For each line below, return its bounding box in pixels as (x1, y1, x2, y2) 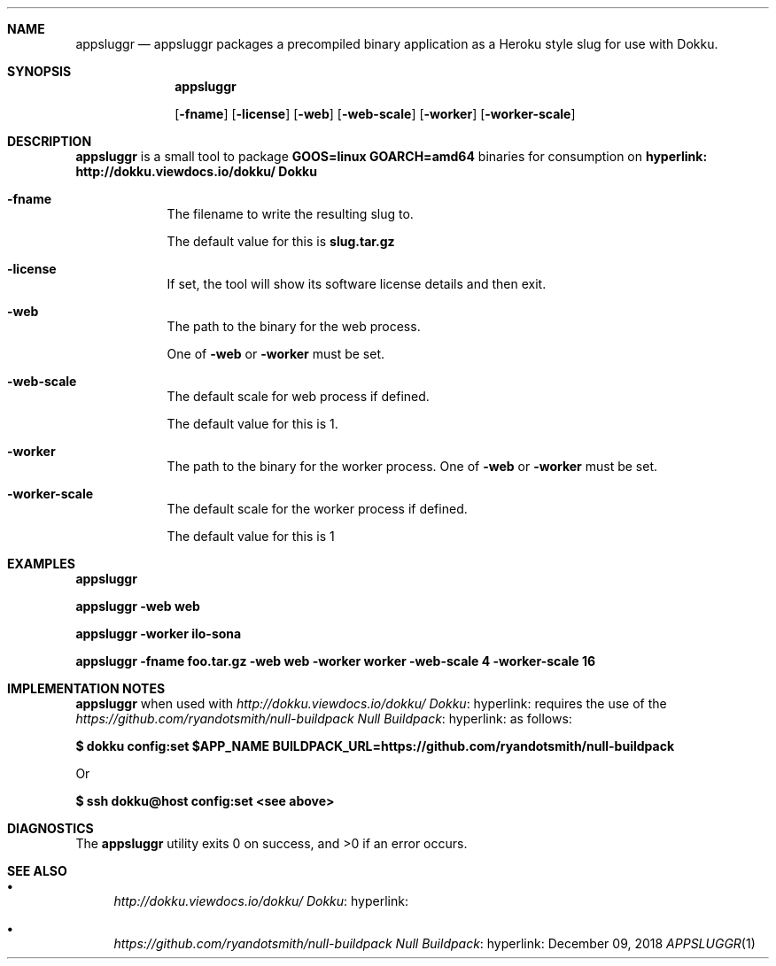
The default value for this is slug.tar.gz (167, 234, 395, 249)
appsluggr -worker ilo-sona (75, 626, 242, 641)
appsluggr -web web (75, 599, 200, 614)
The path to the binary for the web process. (167, 319, 421, 334)
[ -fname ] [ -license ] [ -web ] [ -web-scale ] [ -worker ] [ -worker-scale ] (175, 106, 576, 121)
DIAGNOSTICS (7, 821, 94, 836)
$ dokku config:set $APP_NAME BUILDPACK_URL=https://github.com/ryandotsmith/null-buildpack (75, 738, 675, 753)
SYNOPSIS (7, 64, 72, 79)
